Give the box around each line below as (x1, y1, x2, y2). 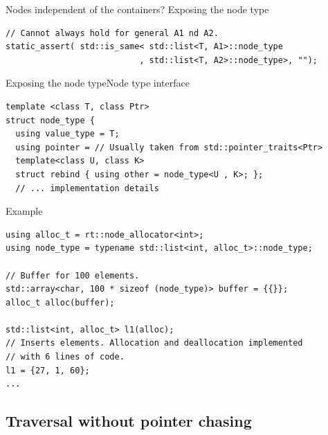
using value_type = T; (15, 129, 120, 139)
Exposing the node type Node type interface (6, 76, 190, 90)
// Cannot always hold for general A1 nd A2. (6, 28, 219, 38)
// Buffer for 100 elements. (6, 270, 140, 281)
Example (6, 204, 43, 218)
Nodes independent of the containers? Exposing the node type (6, 2, 269, 16)
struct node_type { (6, 115, 95, 125)
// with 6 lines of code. (6, 352, 125, 362)
